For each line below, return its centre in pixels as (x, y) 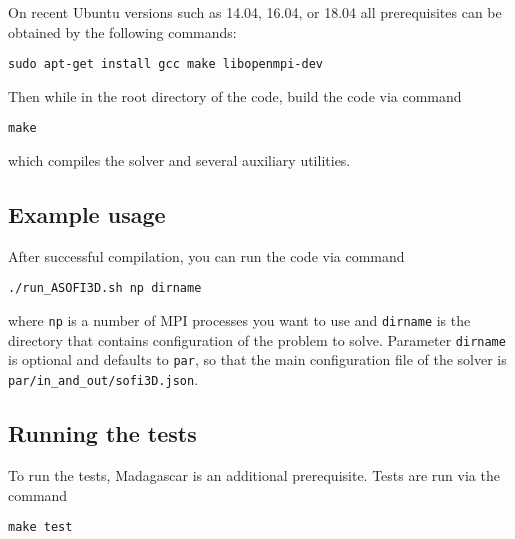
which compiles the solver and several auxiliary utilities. (179, 160)
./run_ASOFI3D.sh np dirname (105, 288)
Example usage (87, 214)
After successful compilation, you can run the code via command (206, 255)
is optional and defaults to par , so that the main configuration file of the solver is (257, 359)
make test (40, 527)
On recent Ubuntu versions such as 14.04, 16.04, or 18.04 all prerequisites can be (255, 12)
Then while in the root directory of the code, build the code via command (235, 95)
